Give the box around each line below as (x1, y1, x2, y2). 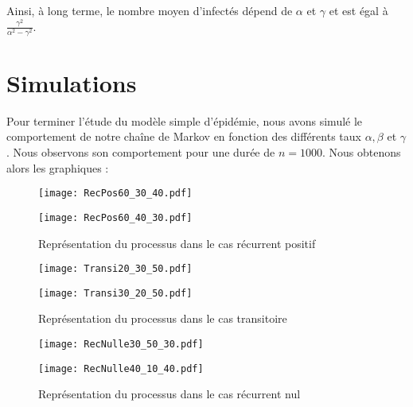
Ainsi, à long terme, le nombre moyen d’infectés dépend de (6, 2, 293, 18)
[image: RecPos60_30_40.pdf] (38, 188, 193, 200)
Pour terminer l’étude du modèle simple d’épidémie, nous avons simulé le (6, 112, 363, 129)
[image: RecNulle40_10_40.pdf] (38, 362, 204, 374)
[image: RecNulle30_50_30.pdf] (38, 339, 204, 351)
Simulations (6, 66, 137, 99)
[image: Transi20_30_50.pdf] (38, 263, 193, 275)
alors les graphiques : (6, 159, 109, 176)
